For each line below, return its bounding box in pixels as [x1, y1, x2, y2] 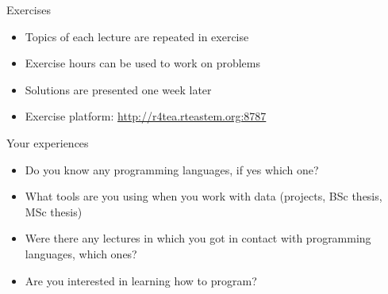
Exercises [6, 2, 51, 17]
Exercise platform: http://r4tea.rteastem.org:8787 [25, 108, 267, 124]
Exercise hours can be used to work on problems [25, 55, 260, 71]
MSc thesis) [25, 203, 83, 220]
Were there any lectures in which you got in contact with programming [25, 230, 371, 246]
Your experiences [6, 134, 89, 151]
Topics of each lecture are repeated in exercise [25, 28, 249, 44]
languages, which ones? [25, 245, 137, 262]
